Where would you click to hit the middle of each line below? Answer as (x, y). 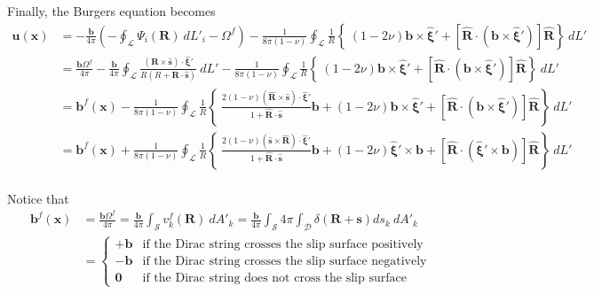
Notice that (38, 198)
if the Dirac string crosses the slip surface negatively (285, 261)
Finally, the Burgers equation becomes (111, 11)
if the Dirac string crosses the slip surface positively (283, 244)
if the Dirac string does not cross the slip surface (274, 278)
